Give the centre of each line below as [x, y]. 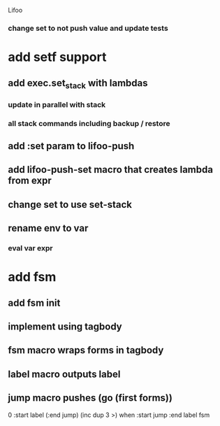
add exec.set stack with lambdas [78, 84]
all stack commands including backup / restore [89, 123]
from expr [30, 181]
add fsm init [34, 303]
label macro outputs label [64, 374]
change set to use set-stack [70, 205]
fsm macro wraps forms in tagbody [86, 350]
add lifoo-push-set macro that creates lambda [111, 170]
